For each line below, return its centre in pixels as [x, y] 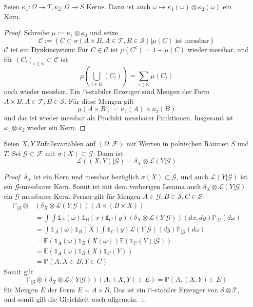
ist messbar [192, 41]
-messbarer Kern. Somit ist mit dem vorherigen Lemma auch [110, 186]
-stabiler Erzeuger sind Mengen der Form [148, 91]
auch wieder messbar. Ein [42, 91]
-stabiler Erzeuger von [185, 289]
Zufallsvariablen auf [66, 144]
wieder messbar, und [218, 49]
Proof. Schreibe [27, 32]
